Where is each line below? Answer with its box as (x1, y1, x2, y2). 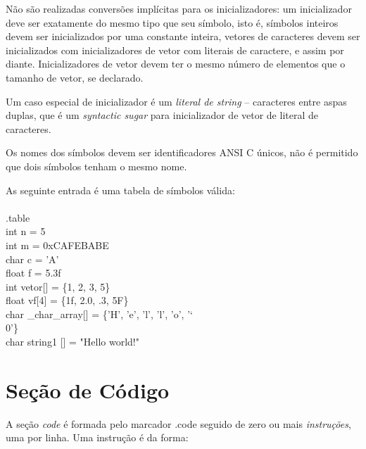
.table (6, 210, 30, 224)
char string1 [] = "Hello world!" (6, 334, 139, 349)
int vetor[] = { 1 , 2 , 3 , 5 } (6, 279, 111, 293)
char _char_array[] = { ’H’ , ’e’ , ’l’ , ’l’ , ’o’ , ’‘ (6, 306, 193, 321)
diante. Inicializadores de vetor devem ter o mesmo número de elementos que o (6, 56, 346, 71)
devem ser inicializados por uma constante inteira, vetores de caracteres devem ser (6, 29, 360, 44)
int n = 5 (6, 224, 46, 239)
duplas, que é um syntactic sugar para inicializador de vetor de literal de (6, 108, 318, 122)
